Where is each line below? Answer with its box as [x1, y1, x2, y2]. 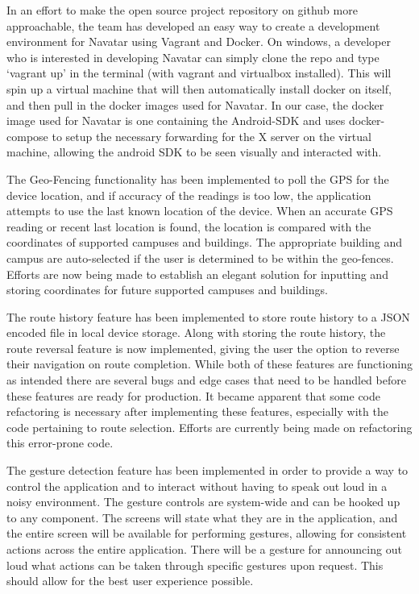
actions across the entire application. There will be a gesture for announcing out [6, 541, 402, 557]
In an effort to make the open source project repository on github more [6, 2, 358, 18]
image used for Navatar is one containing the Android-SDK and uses [6, 112, 346, 129]
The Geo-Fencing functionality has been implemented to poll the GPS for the [6, 170, 389, 187]
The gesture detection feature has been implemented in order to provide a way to [6, 462, 409, 479]
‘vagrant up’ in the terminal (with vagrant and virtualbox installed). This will [6, 64, 392, 81]
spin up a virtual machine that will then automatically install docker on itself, [6, 80, 392, 97]
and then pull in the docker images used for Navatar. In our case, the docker [6, 96, 384, 113]
